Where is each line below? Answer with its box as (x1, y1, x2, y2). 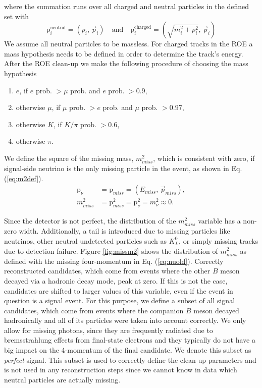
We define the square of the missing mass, (4, 152, 134, 163)
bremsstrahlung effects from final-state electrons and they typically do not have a (4, 335, 255, 345)
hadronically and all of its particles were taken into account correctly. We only (4, 315, 246, 325)
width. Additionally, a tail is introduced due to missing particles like (19, 226, 230, 236)
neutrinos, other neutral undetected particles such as (4, 235, 167, 246)
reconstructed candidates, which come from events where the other (4, 265, 211, 276)
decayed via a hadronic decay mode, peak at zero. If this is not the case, (4, 275, 228, 286)
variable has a (198, 215, 241, 226)
